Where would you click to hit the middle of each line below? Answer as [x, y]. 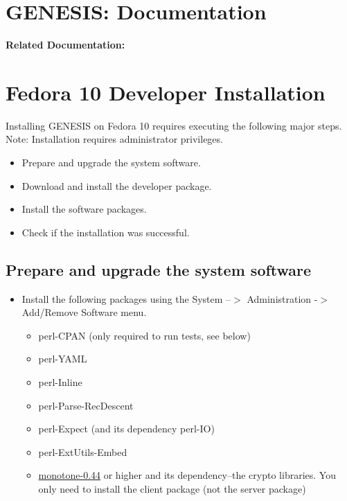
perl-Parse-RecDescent [86, 405]
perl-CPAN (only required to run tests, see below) [144, 335]
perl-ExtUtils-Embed [83, 451]
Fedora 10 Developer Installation [166, 92]
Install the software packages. [84, 209]
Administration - [282, 298]
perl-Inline [60, 381]
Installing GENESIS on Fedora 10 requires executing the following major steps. [174, 125]
